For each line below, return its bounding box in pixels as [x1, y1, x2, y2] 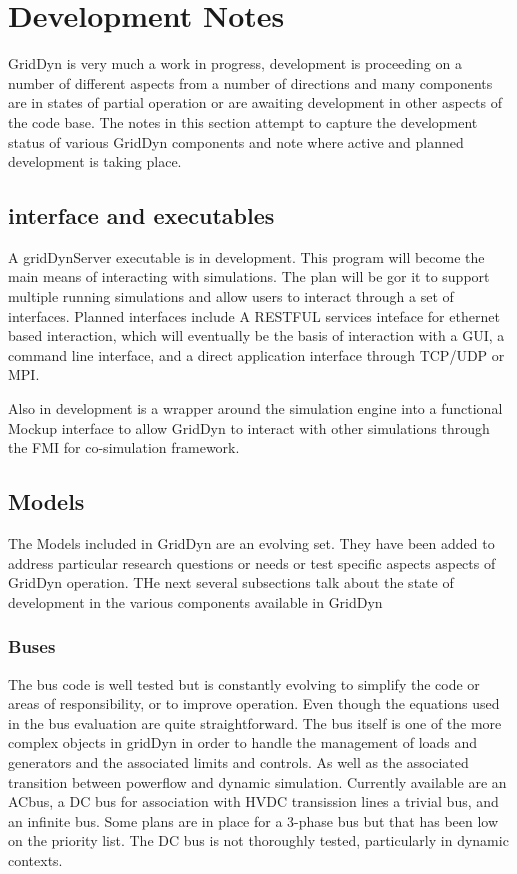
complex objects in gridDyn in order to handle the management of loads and [8, 732, 478, 753]
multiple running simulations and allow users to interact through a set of [8, 286, 454, 307]
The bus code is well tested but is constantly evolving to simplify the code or [8, 673, 480, 694]
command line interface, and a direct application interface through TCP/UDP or [8, 344, 505, 365]
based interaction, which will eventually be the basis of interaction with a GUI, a [8, 325, 505, 346]
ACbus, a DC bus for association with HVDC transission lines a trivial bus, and [8, 791, 499, 812]
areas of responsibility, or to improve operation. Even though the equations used [8, 693, 500, 714]
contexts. [8, 849, 63, 870]
